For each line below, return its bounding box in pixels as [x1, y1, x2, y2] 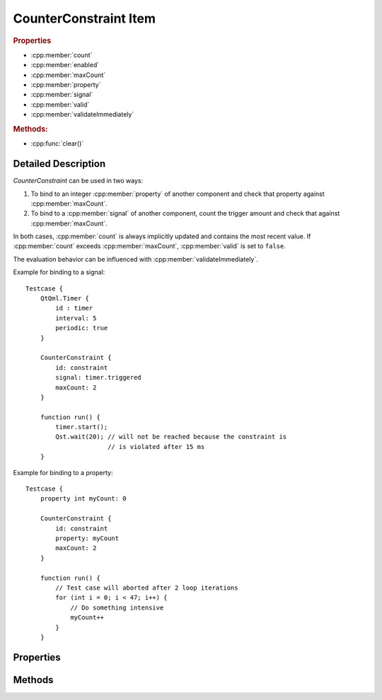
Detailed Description [13, 158, 106, 170]
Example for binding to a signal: [13, 268, 105, 276]
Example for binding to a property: [13, 468, 113, 477]
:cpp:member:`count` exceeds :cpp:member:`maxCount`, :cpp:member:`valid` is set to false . [13, 242, 286, 250]
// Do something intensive [70, 603, 164, 612]
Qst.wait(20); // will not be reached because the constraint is [55, 433, 287, 441]
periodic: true [55, 324, 108, 332]
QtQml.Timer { [40, 294, 90, 303]
